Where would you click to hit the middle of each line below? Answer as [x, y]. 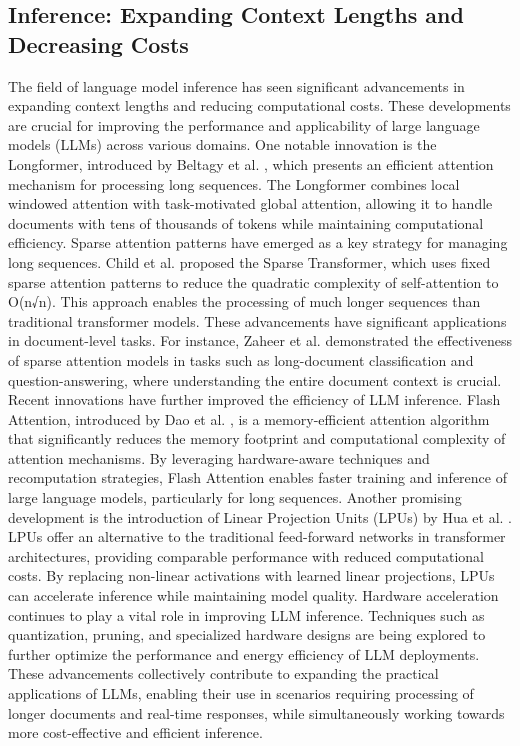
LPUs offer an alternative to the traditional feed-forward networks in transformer [257, 536]
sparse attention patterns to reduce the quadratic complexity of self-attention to [253, 281]
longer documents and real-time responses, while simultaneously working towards [256, 712]
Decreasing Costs [98, 43]
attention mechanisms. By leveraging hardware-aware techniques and [219, 457]
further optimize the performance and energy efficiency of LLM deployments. [244, 653]
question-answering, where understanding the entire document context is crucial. [255, 379]
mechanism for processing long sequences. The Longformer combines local [234, 183]
